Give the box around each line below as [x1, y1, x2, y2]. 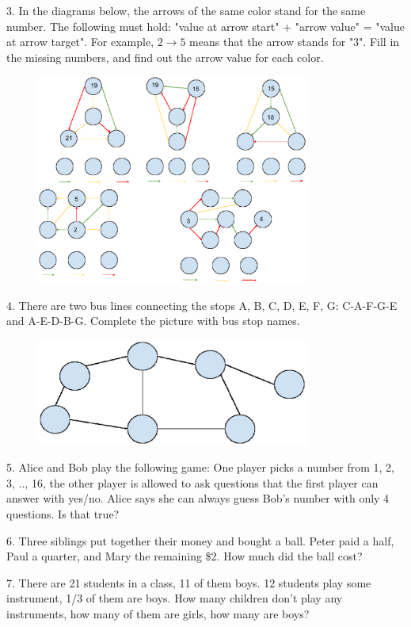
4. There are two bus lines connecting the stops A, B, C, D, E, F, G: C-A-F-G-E [6, 296, 398, 313]
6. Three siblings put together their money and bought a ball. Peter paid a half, [6, 532, 394, 549]
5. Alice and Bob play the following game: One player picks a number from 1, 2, [6, 459, 394, 476]
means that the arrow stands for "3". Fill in [189, 33, 400, 50]
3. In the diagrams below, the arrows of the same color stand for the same [6, 2, 366, 18]
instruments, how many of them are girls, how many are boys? [6, 605, 310, 621]
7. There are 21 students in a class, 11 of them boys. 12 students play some [6, 574, 371, 591]
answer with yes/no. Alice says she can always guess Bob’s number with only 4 [6, 490, 390, 507]
